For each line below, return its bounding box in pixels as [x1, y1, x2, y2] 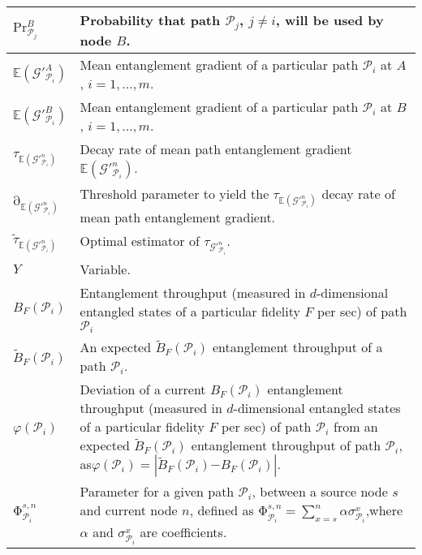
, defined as [189, 501, 254, 520]
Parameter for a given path [80, 482, 235, 501]
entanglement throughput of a [213, 338, 383, 357]
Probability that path [80, 11, 221, 29]
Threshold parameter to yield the [80, 183, 269, 203]
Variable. [80, 259, 131, 278]
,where [365, 501, 403, 520]
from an [333, 417, 378, 437]
